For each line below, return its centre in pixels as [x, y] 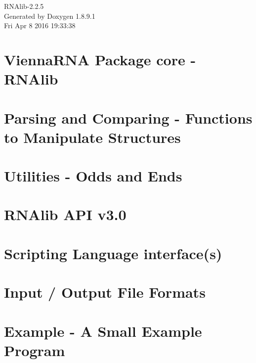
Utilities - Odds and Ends [93, 176]
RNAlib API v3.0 [65, 214]
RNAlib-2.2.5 [24, 6]
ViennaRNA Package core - [100, 59]
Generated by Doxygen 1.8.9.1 [50, 16]
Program [35, 350]
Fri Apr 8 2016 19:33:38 [40, 25]
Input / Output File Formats [105, 292]
